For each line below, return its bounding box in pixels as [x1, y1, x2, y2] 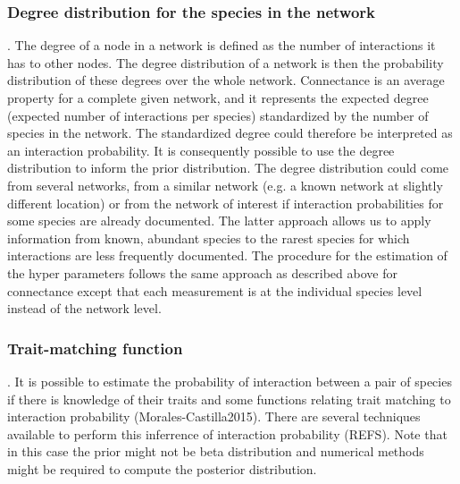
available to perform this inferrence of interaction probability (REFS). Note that [7, 424, 447, 443]
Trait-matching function [7, 336, 183, 359]
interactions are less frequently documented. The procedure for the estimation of [7, 246, 447, 265]
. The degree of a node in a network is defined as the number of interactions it [7, 36, 436, 55]
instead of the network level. [7, 299, 162, 318]
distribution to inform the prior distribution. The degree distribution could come [7, 158, 449, 177]
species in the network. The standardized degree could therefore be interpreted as [7, 123, 453, 142]
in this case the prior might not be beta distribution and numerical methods [7, 442, 424, 461]
